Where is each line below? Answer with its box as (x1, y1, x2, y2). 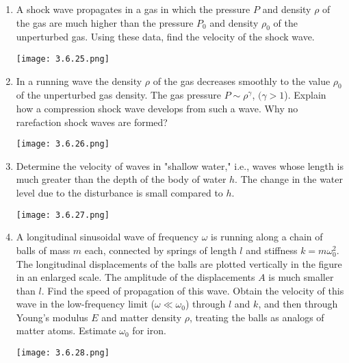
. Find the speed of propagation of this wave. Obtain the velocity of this (41, 283, 344, 297)
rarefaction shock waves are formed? (16, 114, 168, 129)
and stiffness (246, 242, 298, 257)
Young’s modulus (16, 310, 88, 324)
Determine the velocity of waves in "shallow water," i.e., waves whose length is (16, 158, 344, 173)
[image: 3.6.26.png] (16, 139, 109, 149)
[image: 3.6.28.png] (16, 348, 109, 358)
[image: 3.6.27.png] (16, 210, 109, 220)
